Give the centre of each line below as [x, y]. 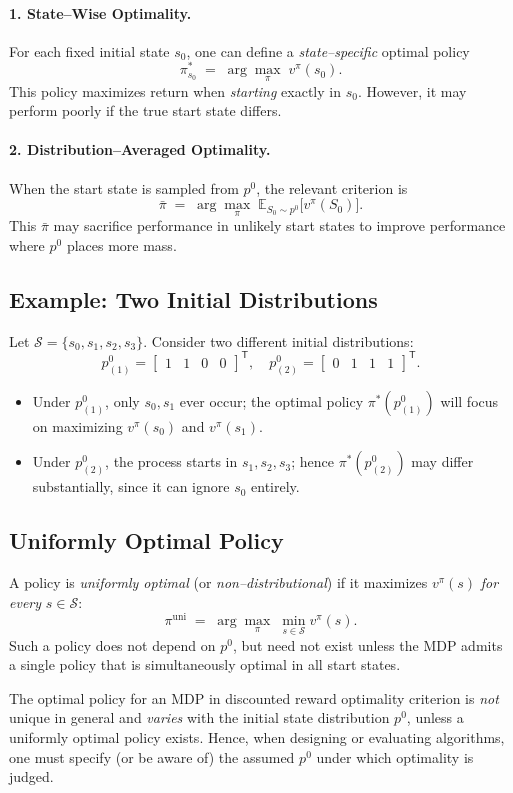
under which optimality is [395, 756]
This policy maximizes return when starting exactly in [175, 90]
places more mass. [121, 245]
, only [122, 400]
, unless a [435, 717]
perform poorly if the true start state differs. [145, 110]
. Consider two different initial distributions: [278, 340]
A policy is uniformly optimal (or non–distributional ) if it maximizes [218, 582]
